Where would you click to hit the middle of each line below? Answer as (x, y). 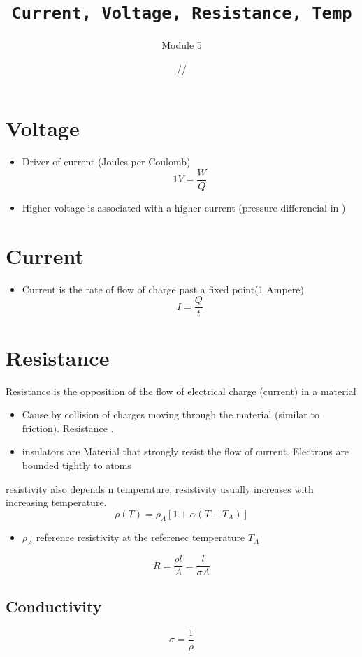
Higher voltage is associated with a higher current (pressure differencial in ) (184, 208)
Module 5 (182, 45)
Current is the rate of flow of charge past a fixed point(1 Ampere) (163, 289)
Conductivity (54, 606)
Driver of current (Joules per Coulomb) (106, 162)
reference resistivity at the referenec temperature (140, 537)
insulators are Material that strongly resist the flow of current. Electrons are (186, 451)
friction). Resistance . (68, 428)
